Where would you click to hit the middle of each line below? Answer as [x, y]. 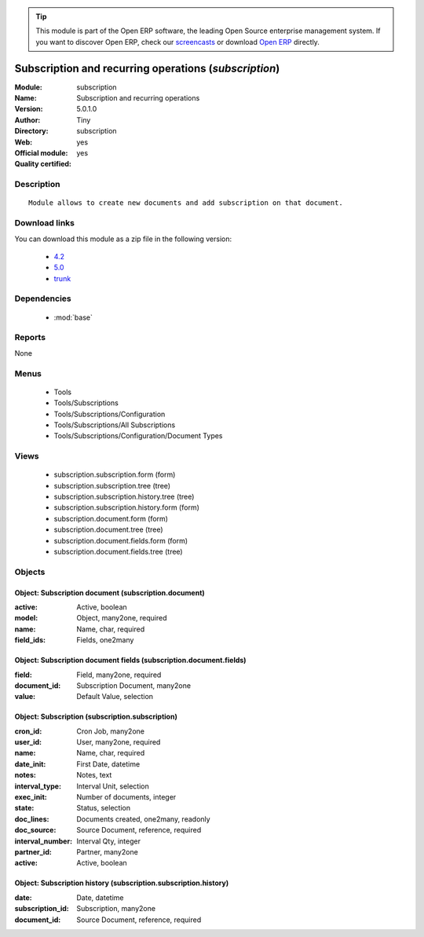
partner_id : [33, 851]
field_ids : [30, 640]
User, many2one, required [119, 742]
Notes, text [94, 775]
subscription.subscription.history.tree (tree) [124, 497]
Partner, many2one [108, 851]
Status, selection [104, 808]
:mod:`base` [73, 317]
